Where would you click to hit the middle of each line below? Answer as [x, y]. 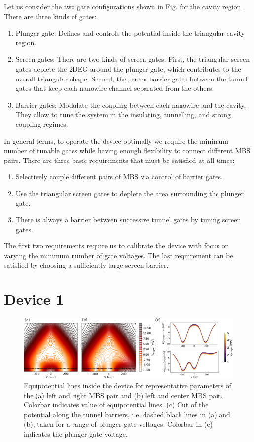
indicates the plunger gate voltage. [76, 433]
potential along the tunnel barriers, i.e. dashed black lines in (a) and [127, 414]
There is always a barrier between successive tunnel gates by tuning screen [128, 220]
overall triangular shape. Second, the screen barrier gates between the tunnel [131, 78]
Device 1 [34, 299]
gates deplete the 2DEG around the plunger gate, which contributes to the [128, 68]
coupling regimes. [42, 124]
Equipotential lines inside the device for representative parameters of [128, 385]
